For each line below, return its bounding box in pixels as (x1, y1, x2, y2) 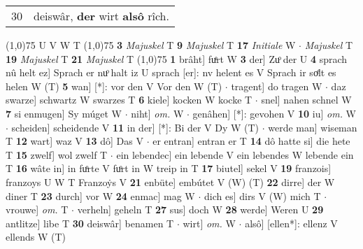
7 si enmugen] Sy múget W (6, 106, 122, 120)
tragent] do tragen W (231, 78, 322, 93)
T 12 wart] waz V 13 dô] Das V (6, 134, 143, 148)
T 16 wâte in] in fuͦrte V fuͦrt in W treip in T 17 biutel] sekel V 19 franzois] (6, 161, 332, 176)
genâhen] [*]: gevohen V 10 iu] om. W (192, 106, 356, 120)
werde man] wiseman (268, 120, 357, 134)
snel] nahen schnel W (261, 92, 352, 107)
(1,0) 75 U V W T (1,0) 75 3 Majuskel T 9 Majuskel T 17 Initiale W (6, 38, 296, 52)
